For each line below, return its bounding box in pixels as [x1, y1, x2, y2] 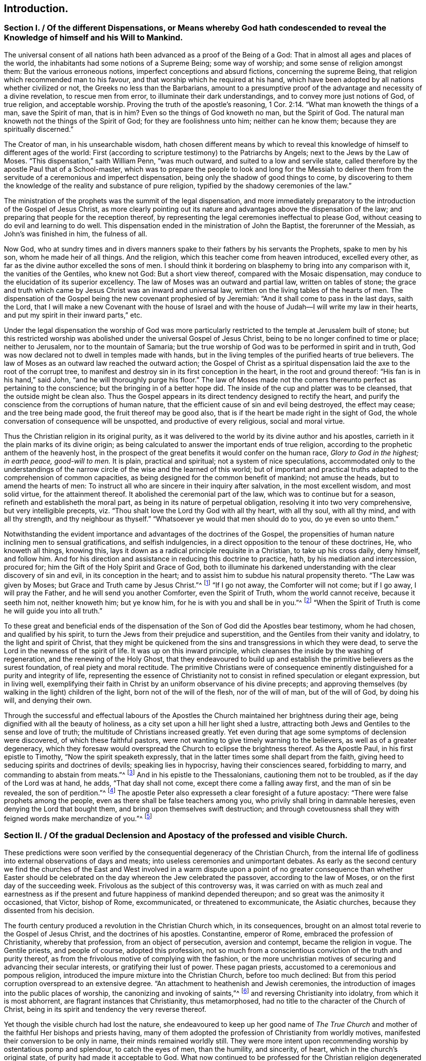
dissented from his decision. [4, 906, 94, 915]
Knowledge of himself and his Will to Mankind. [4, 33, 183, 43]
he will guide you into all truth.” [4, 607, 103, 615]
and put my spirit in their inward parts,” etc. [4, 310, 142, 319]
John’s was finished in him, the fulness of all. [4, 229, 147, 238]
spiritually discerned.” [4, 125, 73, 133]
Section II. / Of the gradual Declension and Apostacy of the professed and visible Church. [4, 830, 348, 841]
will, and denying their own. [4, 696, 92, 705]
